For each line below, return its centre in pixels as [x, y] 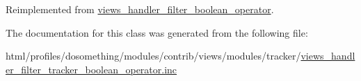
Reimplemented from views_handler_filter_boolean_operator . [140, 9]
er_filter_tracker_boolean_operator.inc [91, 69]
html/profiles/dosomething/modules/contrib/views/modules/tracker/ [153, 56]
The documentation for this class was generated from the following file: [157, 32]
